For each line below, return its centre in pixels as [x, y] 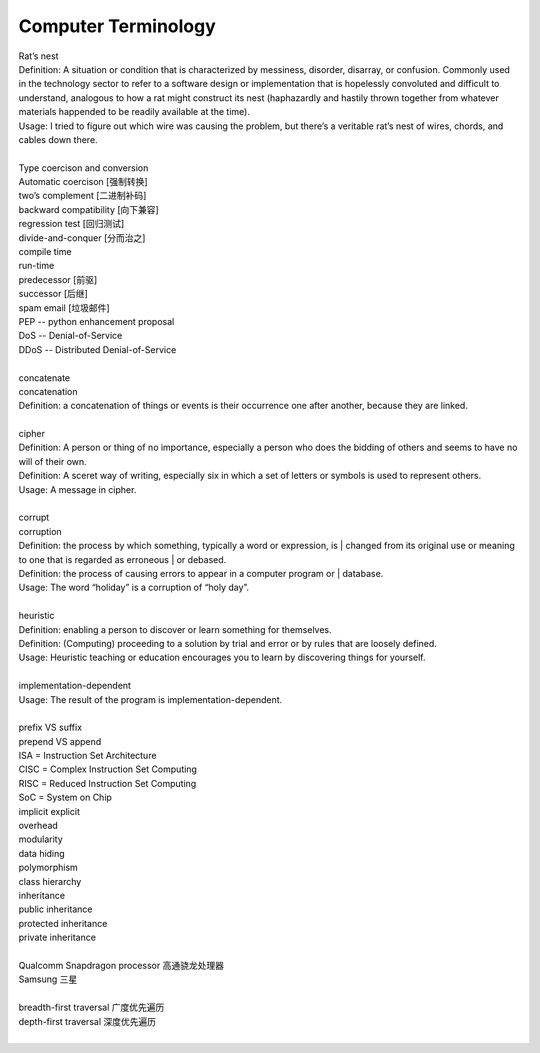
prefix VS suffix [50, 727]
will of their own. [52, 461]
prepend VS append [60, 741]
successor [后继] [53, 294]
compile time [45, 252]
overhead [38, 826]
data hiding [41, 853]
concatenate [44, 377]
